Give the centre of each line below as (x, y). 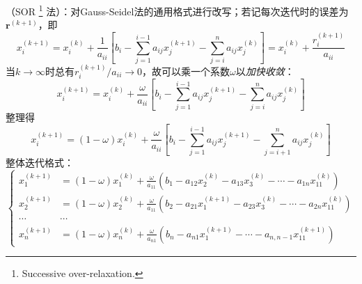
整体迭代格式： (40, 162)
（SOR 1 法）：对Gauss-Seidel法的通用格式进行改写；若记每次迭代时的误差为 (177, 10)
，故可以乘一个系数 (186, 71)
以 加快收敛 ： (265, 71)
